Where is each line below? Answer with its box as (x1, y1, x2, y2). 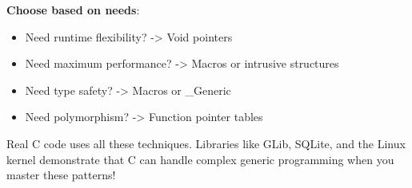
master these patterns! (6, 166, 116, 183)
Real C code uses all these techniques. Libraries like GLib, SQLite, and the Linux (6, 135, 406, 151)
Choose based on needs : (6, 2, 140, 18)
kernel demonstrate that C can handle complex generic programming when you (6, 151, 394, 167)
